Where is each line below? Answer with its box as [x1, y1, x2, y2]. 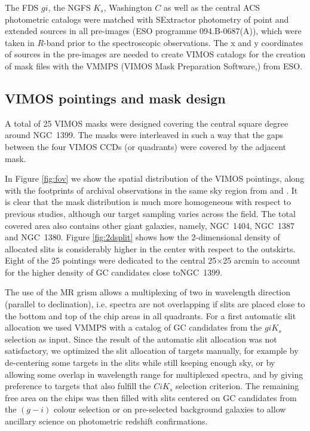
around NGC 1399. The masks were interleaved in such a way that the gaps [5, 129, 283, 141]
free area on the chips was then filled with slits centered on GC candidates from [5, 391, 297, 404]
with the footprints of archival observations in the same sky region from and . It [5, 184, 298, 196]
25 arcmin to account [223, 254, 300, 267]
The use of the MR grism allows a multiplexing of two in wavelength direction [5, 286, 291, 298]
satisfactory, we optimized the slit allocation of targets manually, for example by [5, 344, 299, 357]
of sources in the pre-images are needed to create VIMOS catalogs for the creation [5, 48, 306, 60]
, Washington [103, 1, 152, 13]
